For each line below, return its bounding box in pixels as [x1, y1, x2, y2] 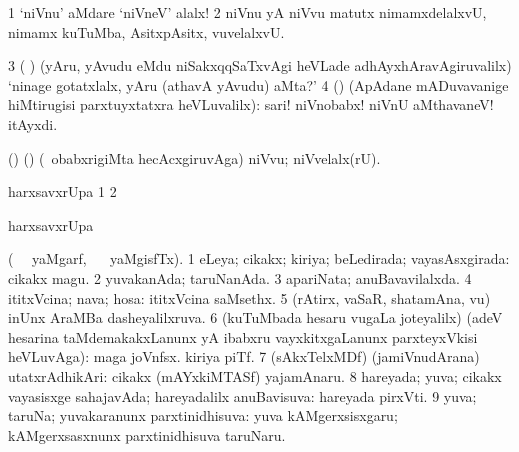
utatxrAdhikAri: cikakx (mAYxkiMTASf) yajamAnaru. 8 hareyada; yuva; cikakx [8, 365, 502, 386]
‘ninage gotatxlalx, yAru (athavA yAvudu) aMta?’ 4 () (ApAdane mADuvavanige [8, 74, 509, 95]
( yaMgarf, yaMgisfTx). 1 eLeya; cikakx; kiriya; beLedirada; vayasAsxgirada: [8, 248, 510, 269]
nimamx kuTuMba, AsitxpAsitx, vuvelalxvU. [8, 21, 285, 42]
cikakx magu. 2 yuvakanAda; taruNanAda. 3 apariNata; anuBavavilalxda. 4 [8, 267, 472, 288]
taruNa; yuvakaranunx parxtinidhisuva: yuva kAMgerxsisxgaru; [8, 405, 398, 426]
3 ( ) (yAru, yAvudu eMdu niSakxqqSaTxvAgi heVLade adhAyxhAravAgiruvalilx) [8, 55, 512, 76]
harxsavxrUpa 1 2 [8, 181, 117, 202]
